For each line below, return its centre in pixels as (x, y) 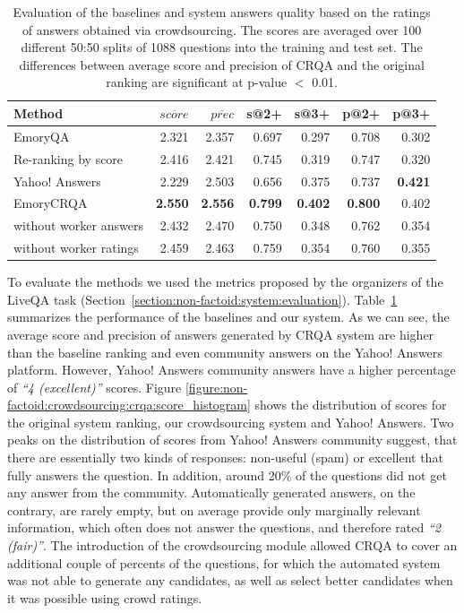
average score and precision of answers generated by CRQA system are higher (221, 334)
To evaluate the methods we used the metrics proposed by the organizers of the (225, 282)
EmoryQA (42, 136)
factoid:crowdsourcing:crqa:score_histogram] (129, 405)
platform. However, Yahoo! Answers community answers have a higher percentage (232, 370)
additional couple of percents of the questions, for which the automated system (224, 562)
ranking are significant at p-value (197, 82)
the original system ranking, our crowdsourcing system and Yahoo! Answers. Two (231, 422)
